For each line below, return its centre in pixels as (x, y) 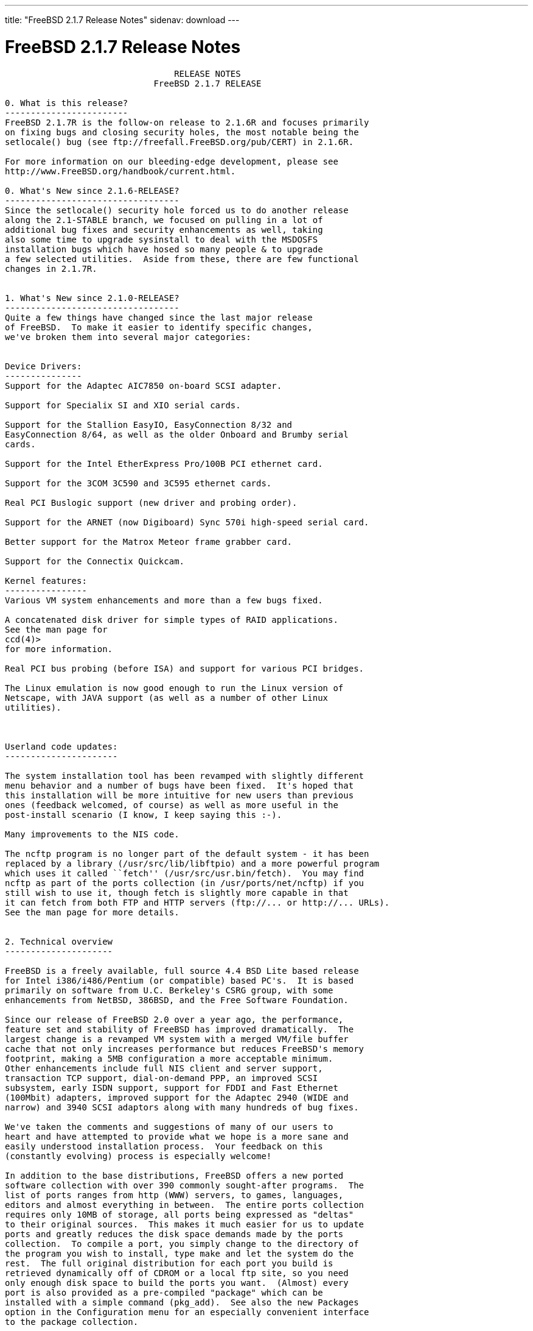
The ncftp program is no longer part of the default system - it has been (187, 854)
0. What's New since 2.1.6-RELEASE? (92, 190)
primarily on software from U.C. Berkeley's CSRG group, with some (169, 990)
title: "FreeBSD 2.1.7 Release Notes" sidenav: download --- (122, 20)
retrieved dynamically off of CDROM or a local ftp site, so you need (177, 1273)
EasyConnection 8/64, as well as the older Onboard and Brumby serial (177, 434)
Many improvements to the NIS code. (92, 834)
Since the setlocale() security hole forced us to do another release (177, 210)
